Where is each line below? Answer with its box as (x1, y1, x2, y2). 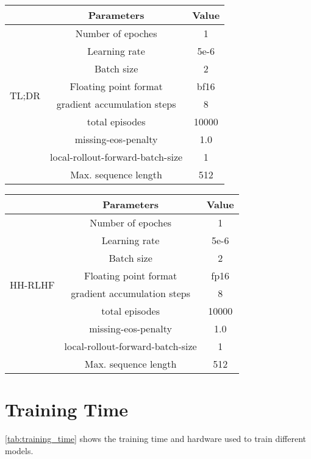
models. (5, 444, 34, 457)
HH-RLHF (10, 277, 55, 292)
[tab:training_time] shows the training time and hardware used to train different (5, 432, 307, 445)
